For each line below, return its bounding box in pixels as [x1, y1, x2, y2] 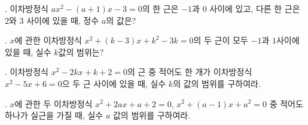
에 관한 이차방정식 [14, 34, 82, 46]
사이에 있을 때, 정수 [26, 14, 99, 26]
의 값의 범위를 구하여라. [173, 77, 261, 89]
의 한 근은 [142, 2, 179, 14]
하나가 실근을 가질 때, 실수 [5, 109, 103, 121]
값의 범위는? [58, 45, 104, 58]
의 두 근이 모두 [193, 34, 248, 46]
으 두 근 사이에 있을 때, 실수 [62, 77, 166, 89]
